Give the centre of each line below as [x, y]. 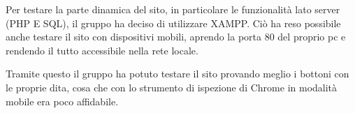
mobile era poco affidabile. [62, 101]
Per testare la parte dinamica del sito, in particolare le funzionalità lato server [173, 9]
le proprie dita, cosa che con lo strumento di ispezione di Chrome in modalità [172, 87]
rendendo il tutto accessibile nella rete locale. [102, 50]
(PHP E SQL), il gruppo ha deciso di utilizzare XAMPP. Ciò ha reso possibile [173, 23]
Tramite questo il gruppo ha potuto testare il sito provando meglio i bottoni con [177, 74]
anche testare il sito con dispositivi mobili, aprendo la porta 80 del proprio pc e [176, 37]
